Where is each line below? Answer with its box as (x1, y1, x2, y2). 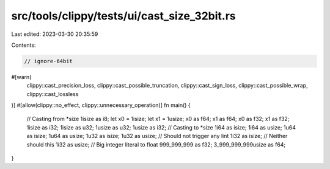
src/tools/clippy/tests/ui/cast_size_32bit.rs (11, 9, 237, 22)
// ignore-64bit (24, 58, 73, 64)
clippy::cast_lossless (26, 90, 79, 97)
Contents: (11, 41, 36, 49)
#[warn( (11, 73, 32, 80)
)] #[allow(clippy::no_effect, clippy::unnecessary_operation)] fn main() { (11, 102, 191, 109)
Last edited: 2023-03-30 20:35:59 (11, 30, 98, 38)
